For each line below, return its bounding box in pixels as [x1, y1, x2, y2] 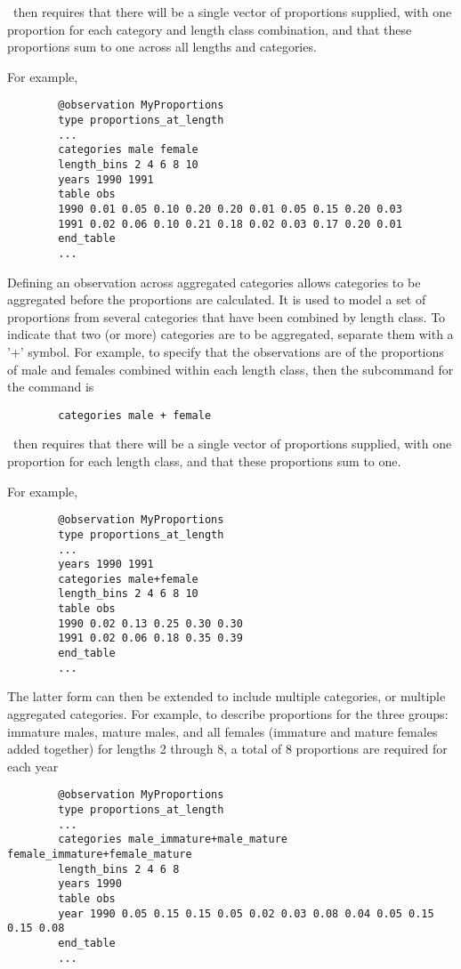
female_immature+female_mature [7, 848, 192, 860]
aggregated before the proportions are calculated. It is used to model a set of [7, 290, 426, 309]
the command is [7, 377, 94, 396]
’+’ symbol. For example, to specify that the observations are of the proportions [7, 342, 444, 360]
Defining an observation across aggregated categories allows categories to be [7, 272, 421, 291]
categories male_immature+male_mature [58, 833, 287, 846]
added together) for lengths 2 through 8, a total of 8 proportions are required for [7, 739, 448, 758]
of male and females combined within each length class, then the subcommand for [7, 359, 454, 378]
